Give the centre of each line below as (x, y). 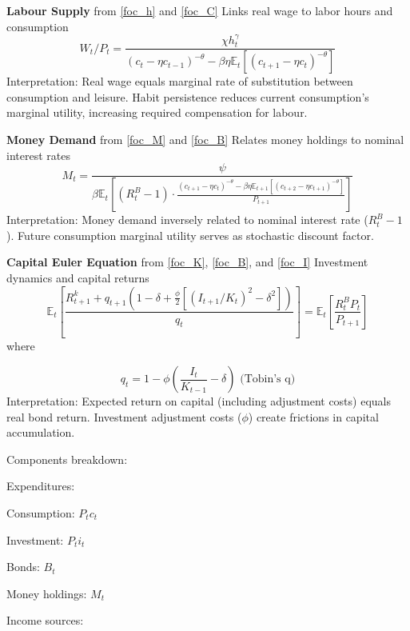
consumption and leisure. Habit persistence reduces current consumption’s (188, 96)
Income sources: (45, 620)
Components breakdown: (67, 459)
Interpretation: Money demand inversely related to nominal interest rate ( (187, 220)
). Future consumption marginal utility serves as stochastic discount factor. (190, 235)
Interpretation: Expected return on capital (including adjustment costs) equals (199, 401)
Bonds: (23, 567)
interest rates (38, 155)
